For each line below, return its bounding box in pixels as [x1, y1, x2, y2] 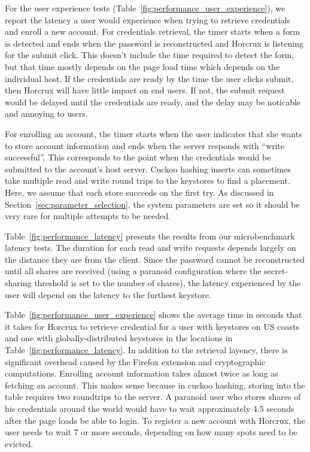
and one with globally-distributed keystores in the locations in [5, 332, 233, 344]
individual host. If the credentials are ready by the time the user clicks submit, [5, 72, 294, 84]
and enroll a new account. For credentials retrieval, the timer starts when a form [5, 25, 300, 38]
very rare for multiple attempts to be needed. [5, 210, 171, 222]
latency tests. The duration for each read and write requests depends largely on [5, 241, 296, 254]
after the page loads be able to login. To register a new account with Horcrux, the [5, 414, 305, 426]
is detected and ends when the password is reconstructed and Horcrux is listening [5, 37, 303, 49]
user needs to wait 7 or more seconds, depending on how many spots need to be [5, 426, 297, 438]
